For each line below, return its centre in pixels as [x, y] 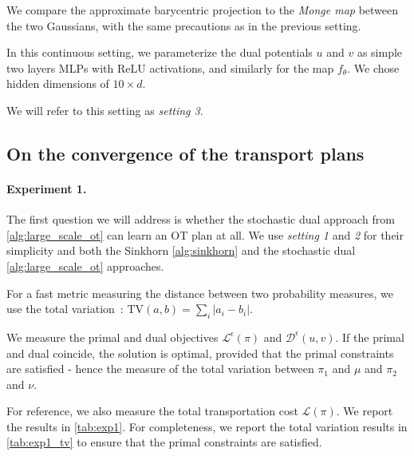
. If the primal [370, 337]
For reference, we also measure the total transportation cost [152, 411]
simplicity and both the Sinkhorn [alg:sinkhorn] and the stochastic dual [181, 250]
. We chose [373, 67]
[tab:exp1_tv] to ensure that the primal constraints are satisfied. [164, 442]
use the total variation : [65, 309]
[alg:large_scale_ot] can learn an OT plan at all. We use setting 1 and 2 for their [205, 234]
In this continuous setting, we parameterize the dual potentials [160, 52]
